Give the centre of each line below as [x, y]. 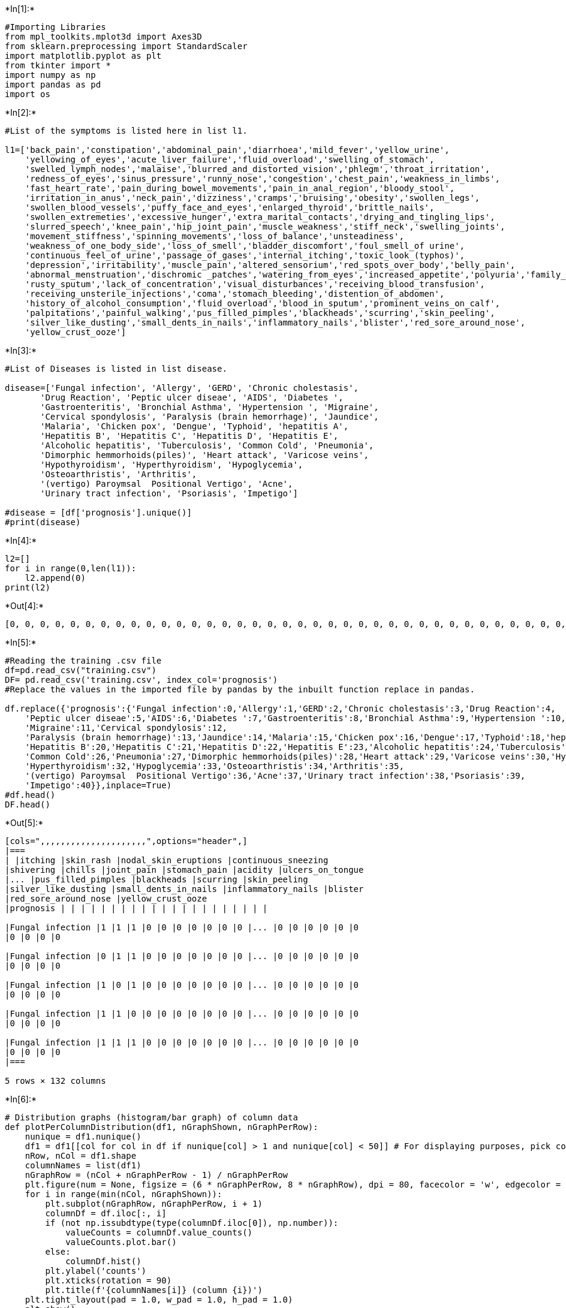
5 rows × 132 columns [55, 1081]
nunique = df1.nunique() [83, 1137]
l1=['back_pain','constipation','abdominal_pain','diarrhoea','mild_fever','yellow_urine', [227, 150]
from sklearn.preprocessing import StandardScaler [126, 46]
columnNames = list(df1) [83, 1165]
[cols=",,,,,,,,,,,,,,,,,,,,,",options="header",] [126, 841]
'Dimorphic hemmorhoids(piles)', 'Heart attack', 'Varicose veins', [204, 455]
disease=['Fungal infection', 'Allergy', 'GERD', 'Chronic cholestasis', [182, 388]
